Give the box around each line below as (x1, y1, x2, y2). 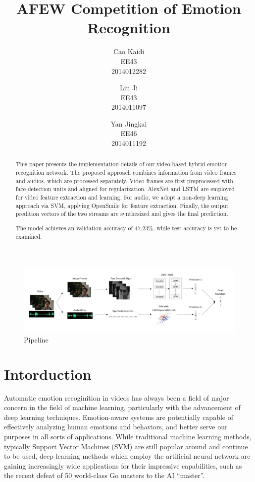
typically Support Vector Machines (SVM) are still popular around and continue (4, 441, 248, 451)
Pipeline (24, 334, 49, 344)
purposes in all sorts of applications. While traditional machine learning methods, (4, 431, 252, 441)
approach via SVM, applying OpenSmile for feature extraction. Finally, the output (15, 201, 229, 209)
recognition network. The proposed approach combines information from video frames (15, 168, 237, 177)
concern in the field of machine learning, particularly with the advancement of (4, 402, 241, 413)
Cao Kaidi (113, 46, 145, 57)
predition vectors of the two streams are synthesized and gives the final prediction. (15, 209, 228, 218)
